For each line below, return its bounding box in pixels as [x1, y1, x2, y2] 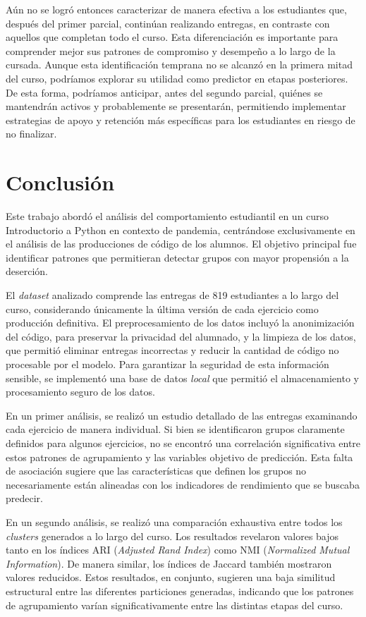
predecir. [6, 491, 43, 506]
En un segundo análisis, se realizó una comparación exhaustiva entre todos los [6, 514, 343, 529]
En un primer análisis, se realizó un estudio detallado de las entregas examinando [6, 408, 358, 422]
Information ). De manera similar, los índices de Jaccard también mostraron [6, 556, 332, 570]
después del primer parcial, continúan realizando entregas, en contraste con [6, 16, 330, 30]
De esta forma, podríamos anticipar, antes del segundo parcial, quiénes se [6, 85, 323, 99]
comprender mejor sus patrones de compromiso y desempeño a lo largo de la [6, 43, 336, 58]
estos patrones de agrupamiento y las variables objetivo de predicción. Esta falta [6, 449, 353, 464]
